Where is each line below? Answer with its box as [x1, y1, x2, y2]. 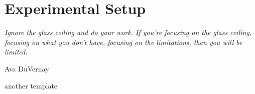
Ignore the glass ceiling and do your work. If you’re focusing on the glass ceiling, [5, 27, 252, 37]
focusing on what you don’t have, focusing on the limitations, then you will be [5, 36, 242, 47]
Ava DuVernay [5, 63, 49, 73]
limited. [5, 46, 28, 57]
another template [5, 80, 58, 90]
